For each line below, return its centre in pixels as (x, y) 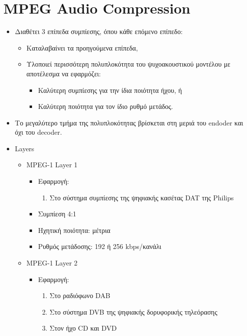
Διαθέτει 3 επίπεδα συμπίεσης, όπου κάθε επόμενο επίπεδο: (99, 31)
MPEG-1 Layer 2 (52, 263)
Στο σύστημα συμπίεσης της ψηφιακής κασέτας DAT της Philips (142, 197)
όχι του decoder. (38, 132)
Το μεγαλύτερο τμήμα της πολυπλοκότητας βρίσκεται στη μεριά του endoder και (129, 122)
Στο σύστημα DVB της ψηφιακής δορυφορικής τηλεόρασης (133, 311)
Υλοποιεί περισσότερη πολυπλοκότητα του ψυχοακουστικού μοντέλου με (128, 64)
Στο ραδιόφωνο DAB (80, 295)
